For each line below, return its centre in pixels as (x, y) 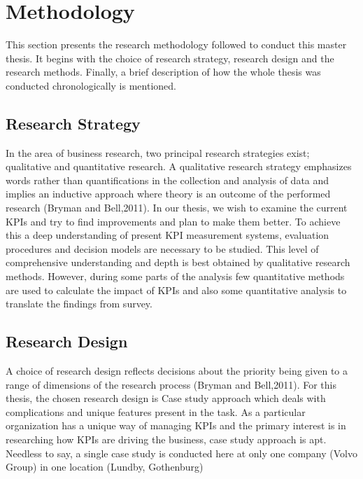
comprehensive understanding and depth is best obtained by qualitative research (178, 262)
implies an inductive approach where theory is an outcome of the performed (168, 194)
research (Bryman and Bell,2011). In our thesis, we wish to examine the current (177, 208)
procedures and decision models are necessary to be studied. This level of (162, 248)
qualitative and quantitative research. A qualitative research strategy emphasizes (179, 166)
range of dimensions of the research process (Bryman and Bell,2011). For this (171, 384)
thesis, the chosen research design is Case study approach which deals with (166, 398)
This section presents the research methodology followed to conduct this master (176, 44)
